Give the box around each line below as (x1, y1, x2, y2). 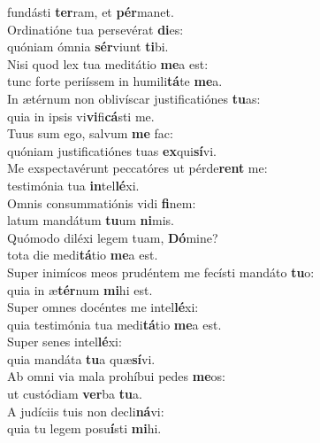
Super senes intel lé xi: (7, 332, 122, 351)
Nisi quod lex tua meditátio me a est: (7, 54, 209, 73)
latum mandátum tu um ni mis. (7, 211, 174, 229)
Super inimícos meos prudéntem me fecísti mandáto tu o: (7, 262, 315, 281)
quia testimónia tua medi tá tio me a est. (7, 315, 222, 333)
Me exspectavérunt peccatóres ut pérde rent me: (7, 159, 268, 177)
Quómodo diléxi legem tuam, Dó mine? (7, 228, 218, 246)
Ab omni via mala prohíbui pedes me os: (7, 367, 225, 385)
